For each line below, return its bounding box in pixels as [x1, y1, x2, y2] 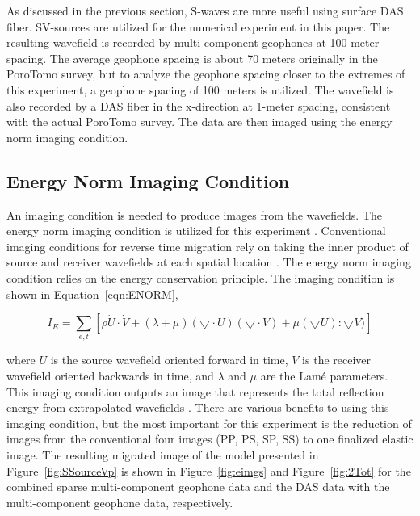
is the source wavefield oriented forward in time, [50, 351, 288, 368]
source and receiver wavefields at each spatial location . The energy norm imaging [6, 254, 411, 271]
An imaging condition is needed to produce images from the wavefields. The [6, 206, 383, 223]
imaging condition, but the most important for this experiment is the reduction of [6, 414, 412, 431]
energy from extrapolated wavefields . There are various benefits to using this [6, 399, 389, 416]
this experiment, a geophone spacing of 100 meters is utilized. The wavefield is [6, 81, 394, 98]
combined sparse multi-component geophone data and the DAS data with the [6, 478, 390, 495]
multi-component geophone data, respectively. [6, 493, 233, 510]
